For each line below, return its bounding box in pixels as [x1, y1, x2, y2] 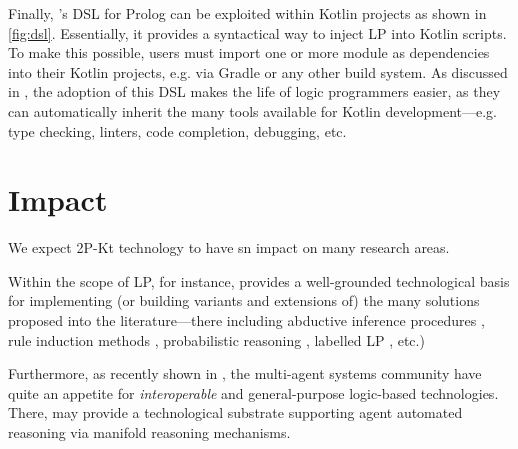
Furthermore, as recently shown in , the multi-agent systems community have [8, 363, 482, 384]
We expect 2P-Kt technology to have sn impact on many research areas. [8, 237, 450, 258]
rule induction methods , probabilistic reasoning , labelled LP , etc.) [8, 329, 425, 350]
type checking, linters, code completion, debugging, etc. [8, 120, 347, 141]
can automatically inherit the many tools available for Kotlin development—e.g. [8, 100, 498, 121]
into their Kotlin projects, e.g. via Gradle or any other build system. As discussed [8, 61, 508, 82]
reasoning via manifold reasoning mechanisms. [8, 422, 291, 443]
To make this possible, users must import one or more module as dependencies [8, 42, 490, 63]
